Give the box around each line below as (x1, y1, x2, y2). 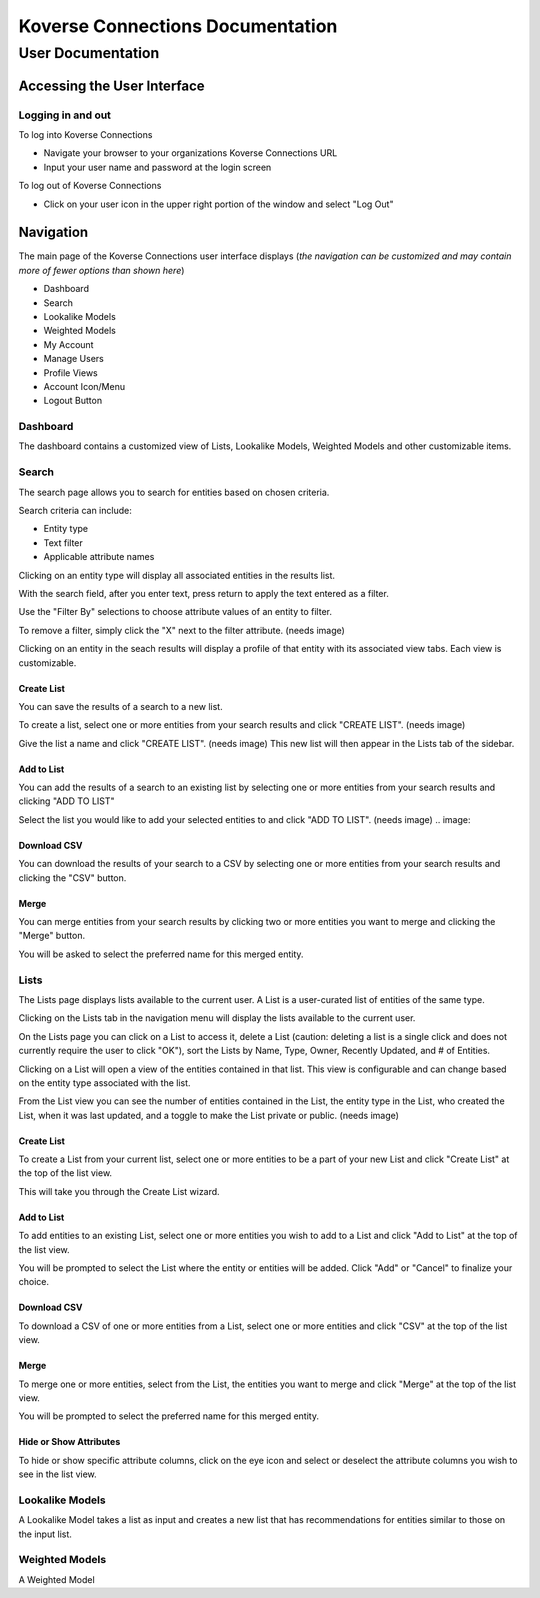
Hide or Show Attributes (18, 1436, 121, 1448)
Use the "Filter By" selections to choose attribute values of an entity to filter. (18, 606, 332, 618)
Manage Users (43, 353, 104, 365)
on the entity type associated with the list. (18, 1076, 191, 1089)
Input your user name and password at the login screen (43, 161, 272, 173)
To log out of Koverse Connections (18, 180, 162, 192)
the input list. (18, 1528, 72, 1540)
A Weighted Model (18, 1573, 95, 1585)
